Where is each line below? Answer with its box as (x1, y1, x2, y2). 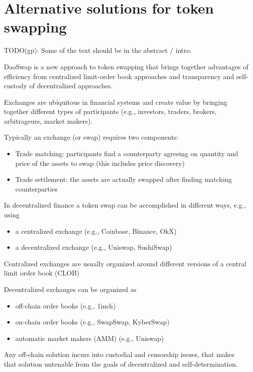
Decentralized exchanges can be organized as (4, 284, 136, 294)
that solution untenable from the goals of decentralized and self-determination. (4, 358, 238, 369)
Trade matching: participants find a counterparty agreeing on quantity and (15, 148, 238, 159)
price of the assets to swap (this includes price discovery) (15, 158, 185, 168)
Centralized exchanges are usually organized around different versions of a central (4, 258, 247, 268)
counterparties (15, 183, 58, 194)
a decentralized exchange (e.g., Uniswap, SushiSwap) (15, 242, 172, 252)
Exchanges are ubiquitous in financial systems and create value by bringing (4, 97, 227, 107)
